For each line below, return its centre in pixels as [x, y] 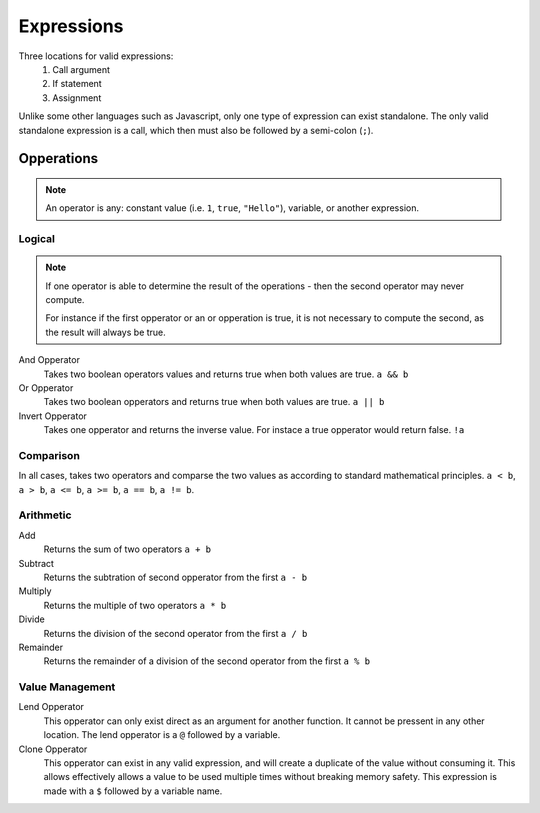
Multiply [35, 591]
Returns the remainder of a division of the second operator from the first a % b [206, 661]
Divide [31, 619]
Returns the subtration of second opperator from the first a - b [175, 577]
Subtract [36, 563]
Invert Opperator [52, 416]
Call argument [81, 69]
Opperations [58, 158]
